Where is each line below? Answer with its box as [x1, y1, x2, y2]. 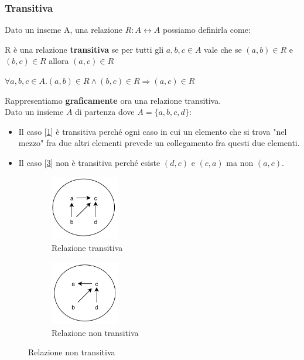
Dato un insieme [5, 106, 64, 118]
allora [49, 55, 69, 67]
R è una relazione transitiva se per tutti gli [5, 43, 164, 55]
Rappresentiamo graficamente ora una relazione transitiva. [5, 94, 221, 106]
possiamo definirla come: [162, 23, 251, 36]
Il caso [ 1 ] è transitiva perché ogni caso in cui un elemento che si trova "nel [18, 125, 287, 137]
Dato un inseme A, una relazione [5, 23, 122, 36]
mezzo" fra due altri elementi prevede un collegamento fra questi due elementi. [18, 137, 300, 149]
